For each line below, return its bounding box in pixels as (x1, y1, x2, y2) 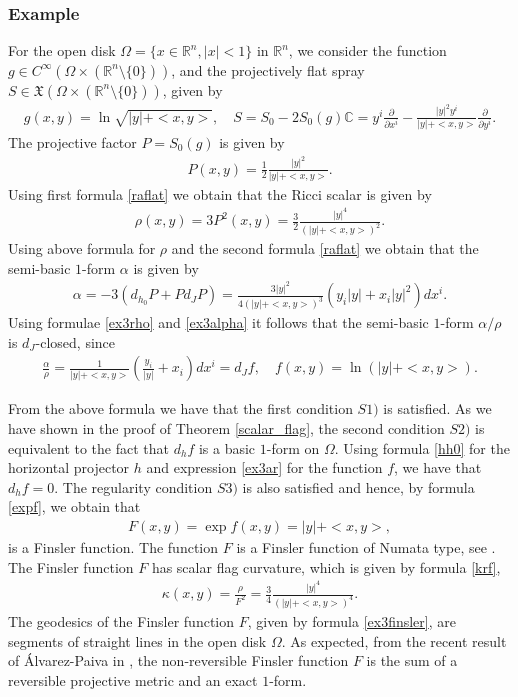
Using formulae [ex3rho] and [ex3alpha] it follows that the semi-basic (8, 312, 429, 333)
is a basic (198, 437, 256, 458)
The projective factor (8, 132, 137, 153)
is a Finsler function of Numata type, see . (236, 537, 496, 557)
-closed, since (35, 331, 116, 352)
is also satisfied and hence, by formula (242, 476, 475, 497)
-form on (266, 437, 320, 458)
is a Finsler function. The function (8, 537, 219, 557)
